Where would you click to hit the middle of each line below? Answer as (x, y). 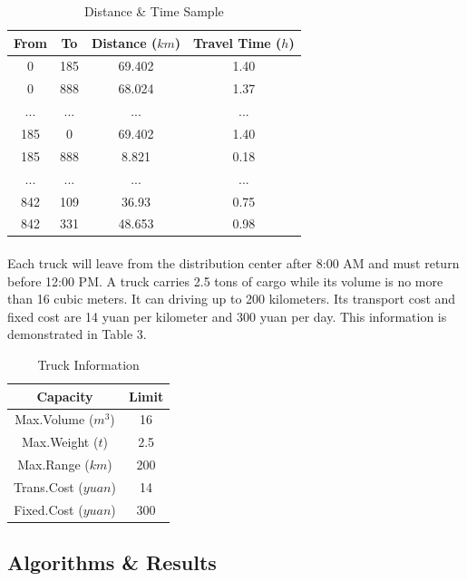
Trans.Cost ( (49, 486)
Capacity (65, 396)
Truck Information (88, 364)
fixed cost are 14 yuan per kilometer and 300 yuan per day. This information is (227, 316)
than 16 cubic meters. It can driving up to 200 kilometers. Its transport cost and (232, 299)
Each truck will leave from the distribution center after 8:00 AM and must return (233, 263)
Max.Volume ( (54, 419)
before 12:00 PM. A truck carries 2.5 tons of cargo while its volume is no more (225, 281)
